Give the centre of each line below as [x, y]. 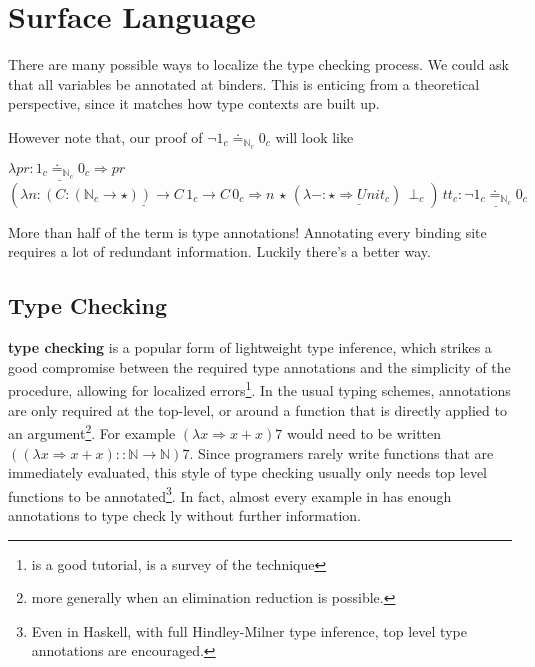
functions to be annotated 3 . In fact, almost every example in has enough [230, 494]
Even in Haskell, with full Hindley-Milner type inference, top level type [249, 630]
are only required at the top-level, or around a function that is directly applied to [257, 409]
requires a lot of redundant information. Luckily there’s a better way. [219, 251]
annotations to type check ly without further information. [184, 514]
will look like [314, 136]
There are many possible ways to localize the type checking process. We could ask [259, 64]
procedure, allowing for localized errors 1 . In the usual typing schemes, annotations [259, 389]
